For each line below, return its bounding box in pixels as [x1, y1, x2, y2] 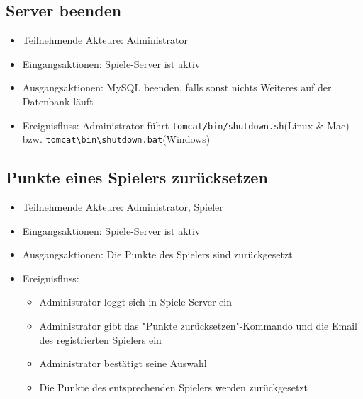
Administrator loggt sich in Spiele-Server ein [39, 294, 232, 309]
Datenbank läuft [22, 93, 94, 108]
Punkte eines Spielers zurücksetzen [6, 166, 268, 188]
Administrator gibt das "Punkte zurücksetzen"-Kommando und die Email [39, 318, 357, 333]
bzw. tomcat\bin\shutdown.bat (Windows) [22, 132, 211, 146]
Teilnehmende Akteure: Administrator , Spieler [22, 199, 223, 214]
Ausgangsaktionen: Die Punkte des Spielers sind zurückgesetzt [22, 247, 293, 262]
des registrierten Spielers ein [39, 332, 162, 347]
